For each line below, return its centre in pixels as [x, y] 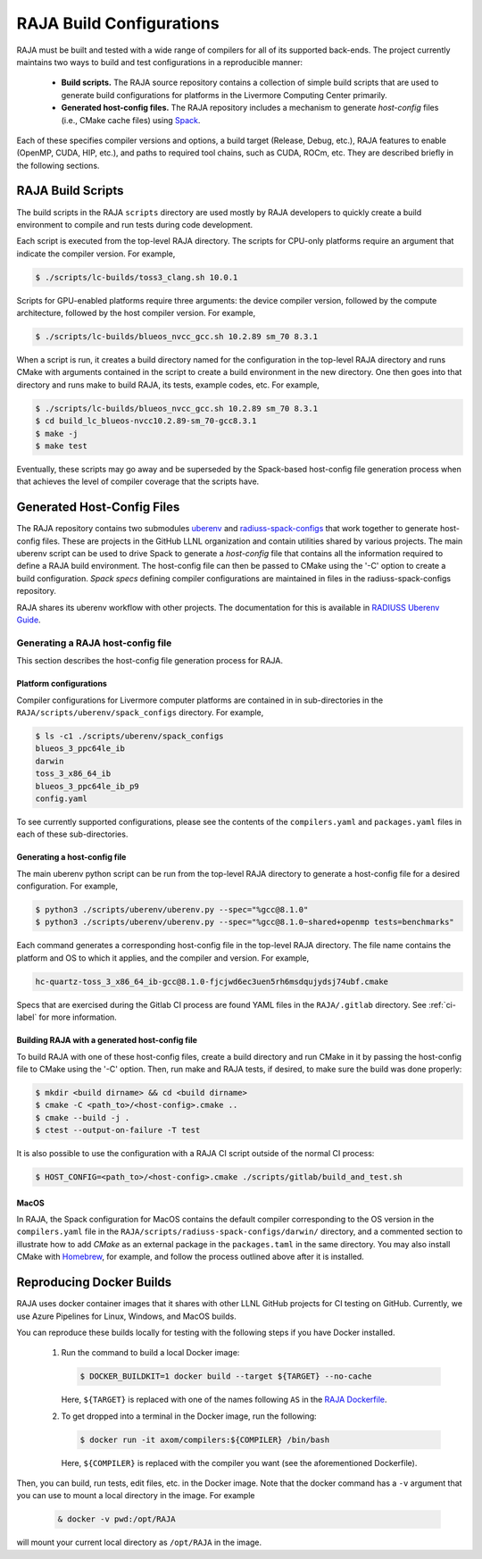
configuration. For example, [67, 886]
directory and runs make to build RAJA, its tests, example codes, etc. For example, [168, 385]
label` [27, 1017]
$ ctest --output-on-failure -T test [118, 1130]
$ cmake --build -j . [83, 1117]
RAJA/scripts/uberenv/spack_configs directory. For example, [140, 712]
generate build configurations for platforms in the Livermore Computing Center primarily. [224, 95]
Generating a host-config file [71, 857]
